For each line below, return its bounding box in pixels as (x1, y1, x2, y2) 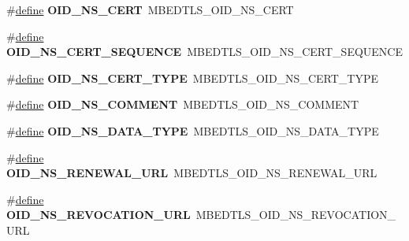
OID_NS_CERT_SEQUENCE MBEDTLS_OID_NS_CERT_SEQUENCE (6, 43, 403, 60)
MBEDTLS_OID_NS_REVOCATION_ (195, 206, 396, 223)
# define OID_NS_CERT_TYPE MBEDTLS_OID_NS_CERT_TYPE (6, 69, 378, 86)
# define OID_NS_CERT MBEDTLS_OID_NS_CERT (6, 2, 294, 17)
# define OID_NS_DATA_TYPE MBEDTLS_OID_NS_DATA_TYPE (6, 122, 379, 139)
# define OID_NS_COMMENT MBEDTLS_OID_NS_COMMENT (6, 96, 359, 113)
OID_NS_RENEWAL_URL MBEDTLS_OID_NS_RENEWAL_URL (6, 165, 377, 181)
